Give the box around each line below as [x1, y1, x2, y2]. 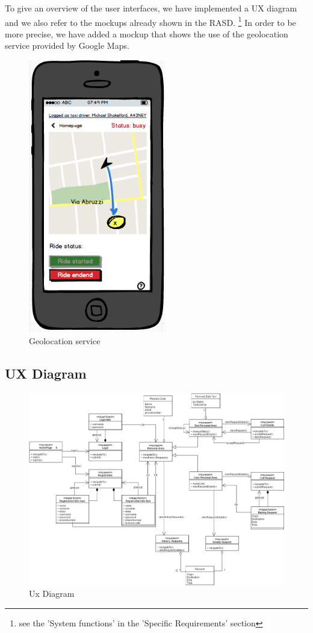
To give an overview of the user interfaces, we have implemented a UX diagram [5, 2, 297, 14]
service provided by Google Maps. [5, 39, 129, 52]
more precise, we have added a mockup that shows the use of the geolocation [5, 27, 288, 40]
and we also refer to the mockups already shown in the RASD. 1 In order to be [5, 14, 296, 28]
